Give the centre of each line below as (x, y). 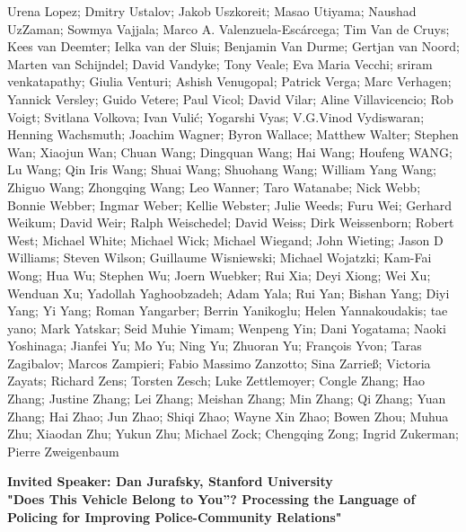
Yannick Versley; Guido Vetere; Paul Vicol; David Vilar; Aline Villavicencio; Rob (230, 98)
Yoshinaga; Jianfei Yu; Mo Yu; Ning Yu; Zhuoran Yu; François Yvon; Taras (215, 346)
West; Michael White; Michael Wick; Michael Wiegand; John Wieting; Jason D (225, 239)
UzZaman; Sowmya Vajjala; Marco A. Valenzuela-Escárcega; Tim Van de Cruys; (229, 28)
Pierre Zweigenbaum (63, 451)
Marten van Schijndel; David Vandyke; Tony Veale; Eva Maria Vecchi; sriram (220, 63)
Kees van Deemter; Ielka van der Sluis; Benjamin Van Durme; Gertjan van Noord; (233, 46)
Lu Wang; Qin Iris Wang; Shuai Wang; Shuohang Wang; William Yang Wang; (222, 169)
